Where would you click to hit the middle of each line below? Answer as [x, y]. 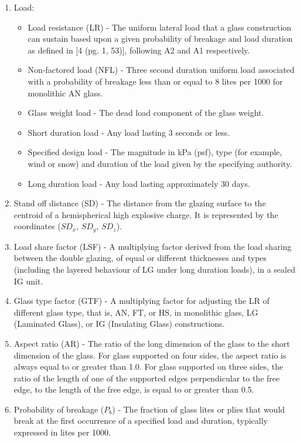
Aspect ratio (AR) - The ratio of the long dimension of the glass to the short [152, 343]
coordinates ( [37, 226]
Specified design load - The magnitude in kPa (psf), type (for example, [155, 152]
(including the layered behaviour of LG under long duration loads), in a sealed [154, 269]
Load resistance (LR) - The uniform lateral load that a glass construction [160, 27]
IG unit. [28, 281]
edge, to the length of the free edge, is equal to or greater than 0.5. [134, 389]
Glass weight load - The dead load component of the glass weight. [146, 113]
